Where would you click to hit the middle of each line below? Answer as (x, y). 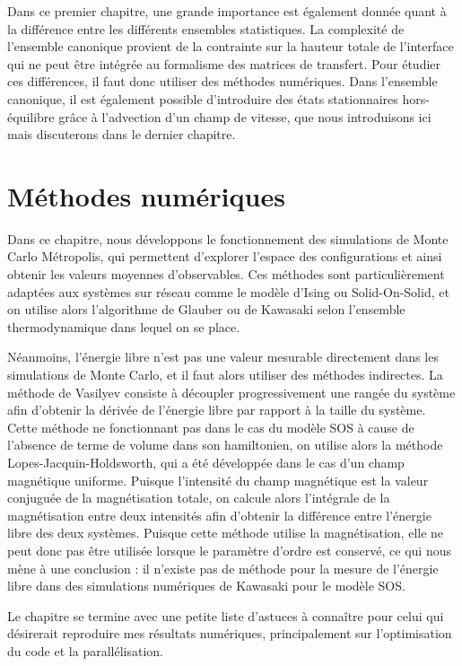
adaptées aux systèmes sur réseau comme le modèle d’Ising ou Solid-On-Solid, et (228, 291)
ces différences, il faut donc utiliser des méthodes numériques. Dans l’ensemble (222, 81)
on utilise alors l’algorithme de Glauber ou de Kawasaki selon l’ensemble (206, 309)
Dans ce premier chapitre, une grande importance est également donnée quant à (227, 11)
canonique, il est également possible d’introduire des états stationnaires (203, 98)
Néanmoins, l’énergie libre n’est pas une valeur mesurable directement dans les (223, 357)
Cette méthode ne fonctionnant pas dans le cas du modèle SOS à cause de (211, 427)
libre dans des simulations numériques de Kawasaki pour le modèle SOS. (206, 586)
